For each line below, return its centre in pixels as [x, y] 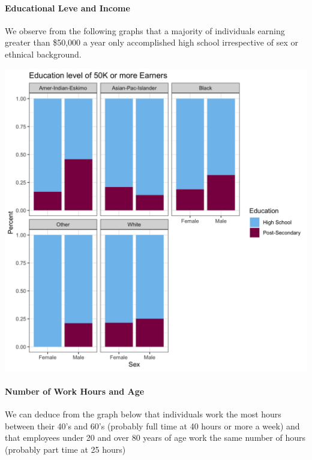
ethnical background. [43, 54]
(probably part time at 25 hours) [65, 449]
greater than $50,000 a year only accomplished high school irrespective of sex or [151, 42]
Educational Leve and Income [67, 7]
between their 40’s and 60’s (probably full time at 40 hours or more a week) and [152, 426]
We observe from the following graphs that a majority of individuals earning [145, 30]
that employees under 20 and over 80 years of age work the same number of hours [155, 438]
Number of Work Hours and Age [75, 391]
